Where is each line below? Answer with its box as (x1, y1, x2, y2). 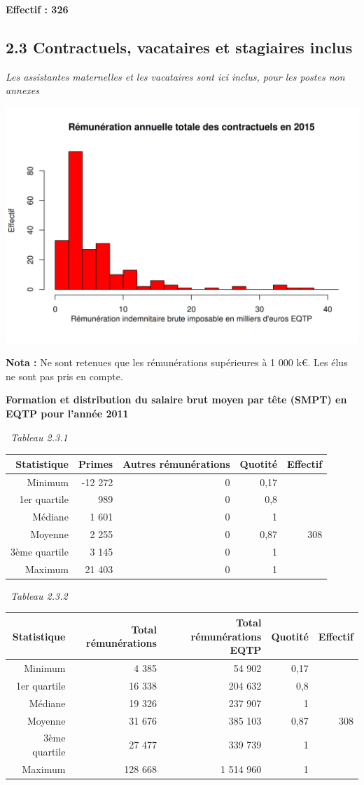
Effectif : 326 (6, 2, 69, 16)
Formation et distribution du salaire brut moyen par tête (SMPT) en (6, 392, 347, 407)
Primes (78, 456, 113, 471)
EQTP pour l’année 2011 (6, 406, 129, 421)
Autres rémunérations (122, 456, 230, 471)
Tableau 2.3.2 (10, 588, 68, 603)
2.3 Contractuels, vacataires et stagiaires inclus (6, 36, 353, 58)
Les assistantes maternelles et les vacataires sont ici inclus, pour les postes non (6, 69, 345, 83)
